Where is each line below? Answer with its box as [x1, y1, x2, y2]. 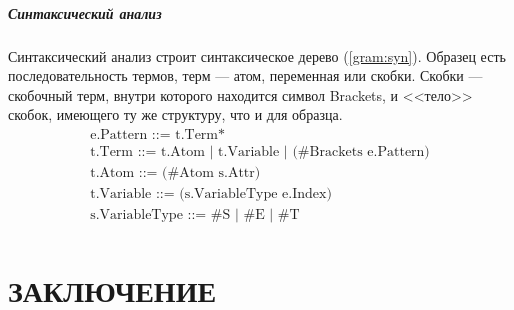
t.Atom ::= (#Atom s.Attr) [90, 166, 261, 181]
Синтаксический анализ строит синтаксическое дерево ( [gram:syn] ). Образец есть [8, 45, 506, 66]
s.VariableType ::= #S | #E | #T [90, 208, 300, 223]
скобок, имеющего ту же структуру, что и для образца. [8, 104, 343, 125]
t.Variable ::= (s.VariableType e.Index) [90, 187, 332, 202]
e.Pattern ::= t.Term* [90, 127, 225, 142]
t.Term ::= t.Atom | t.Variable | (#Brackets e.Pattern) [90, 144, 430, 159]
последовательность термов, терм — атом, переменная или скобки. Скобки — [8, 65, 483, 86]
